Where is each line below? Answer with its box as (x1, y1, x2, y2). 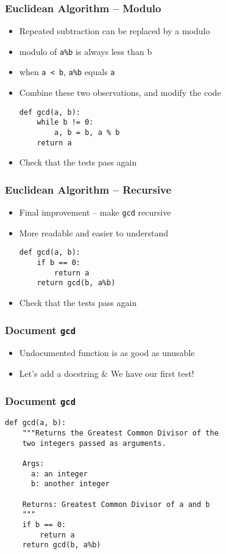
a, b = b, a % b (54, 128, 120, 137)
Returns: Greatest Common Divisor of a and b (22, 500, 210, 509)
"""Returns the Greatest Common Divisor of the (22, 429, 219, 438)
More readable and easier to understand (19, 226, 168, 239)
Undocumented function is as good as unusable (19, 346, 195, 359)
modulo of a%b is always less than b (19, 45, 152, 57)
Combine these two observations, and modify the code (19, 86, 221, 99)
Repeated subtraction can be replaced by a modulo (19, 24, 210, 37)
